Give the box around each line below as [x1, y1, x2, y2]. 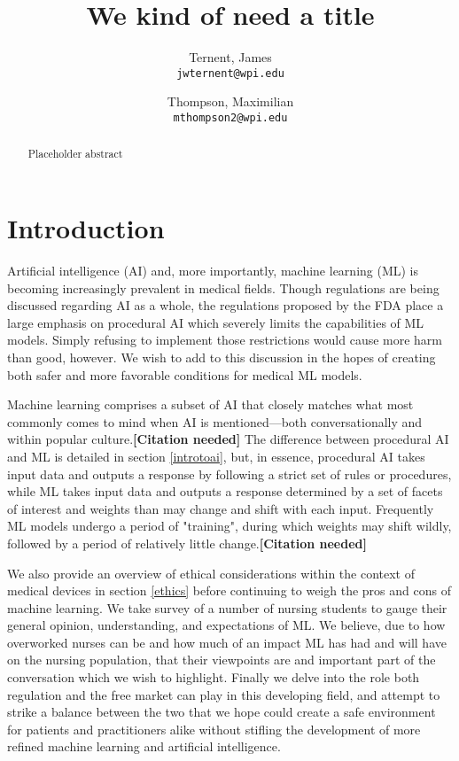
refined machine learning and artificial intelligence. [7, 737, 281, 756]
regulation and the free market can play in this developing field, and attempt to [7, 685, 440, 703]
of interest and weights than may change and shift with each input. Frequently [7, 499, 434, 517]
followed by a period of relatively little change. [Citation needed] [7, 533, 367, 552]
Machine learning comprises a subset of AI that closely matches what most [7, 395, 414, 414]
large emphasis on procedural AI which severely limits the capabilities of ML [7, 313, 424, 331]
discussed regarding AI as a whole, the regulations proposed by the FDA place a [7, 296, 444, 314]
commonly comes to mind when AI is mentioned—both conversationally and [7, 412, 423, 431]
